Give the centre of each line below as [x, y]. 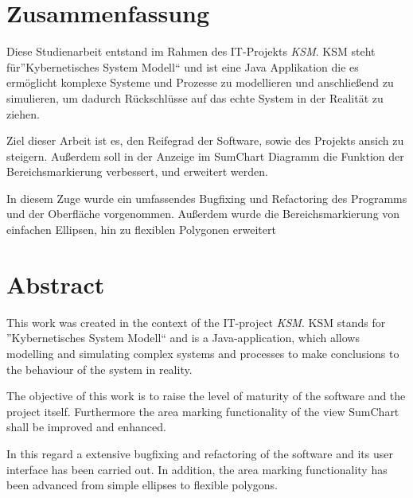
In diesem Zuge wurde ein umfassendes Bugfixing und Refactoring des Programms [207, 198]
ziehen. [23, 113]
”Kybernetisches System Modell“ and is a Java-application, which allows [183, 338]
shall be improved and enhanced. [86, 427]
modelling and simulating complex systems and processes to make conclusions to [203, 353]
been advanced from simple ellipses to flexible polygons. [142, 485]
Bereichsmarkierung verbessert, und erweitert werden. [137, 171]
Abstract [56, 284]
